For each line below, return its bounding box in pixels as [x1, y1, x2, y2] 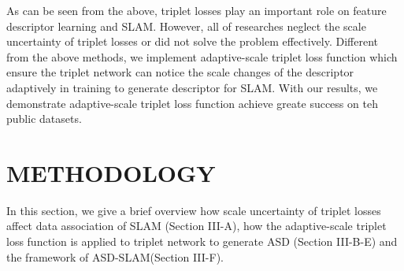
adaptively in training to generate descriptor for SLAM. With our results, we [6, 79, 378, 95]
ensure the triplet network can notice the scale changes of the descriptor [6, 64, 354, 80]
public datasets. [6, 110, 82, 127]
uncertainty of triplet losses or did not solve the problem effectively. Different [6, 33, 379, 50]
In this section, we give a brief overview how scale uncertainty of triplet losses [6, 202, 381, 218]
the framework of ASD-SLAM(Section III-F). [6, 248, 224, 265]
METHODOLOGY [6, 156, 216, 188]
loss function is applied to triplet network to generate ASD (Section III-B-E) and [6, 233, 398, 250]
